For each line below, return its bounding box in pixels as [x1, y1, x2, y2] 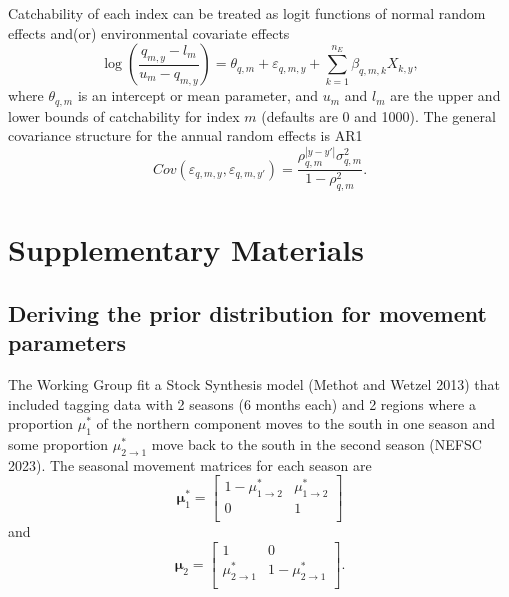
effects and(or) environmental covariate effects [8, 22, 290, 43]
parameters [8, 327, 126, 358]
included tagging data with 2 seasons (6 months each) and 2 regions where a [8, 393, 476, 414]
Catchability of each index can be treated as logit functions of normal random [8, 3, 486, 23]
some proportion [8, 433, 109, 454]
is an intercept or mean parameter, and [77, 85, 319, 106]
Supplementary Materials [8, 229, 364, 270]
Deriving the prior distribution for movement [8, 297, 487, 328]
